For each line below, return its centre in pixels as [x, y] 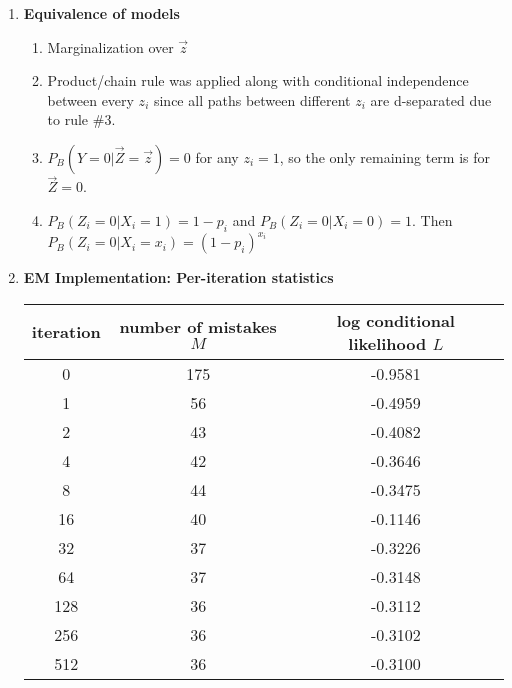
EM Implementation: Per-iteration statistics [178, 277]
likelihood [387, 343]
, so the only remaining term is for [385, 156]
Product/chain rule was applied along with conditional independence [258, 80]
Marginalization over [110, 46]
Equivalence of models [101, 13]
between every [90, 99]
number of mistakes [198, 326]
